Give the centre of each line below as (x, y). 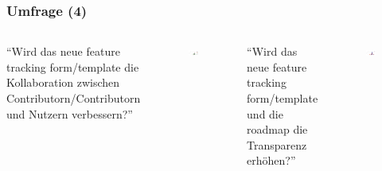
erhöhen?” (271, 160)
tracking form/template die (73, 66)
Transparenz (277, 144)
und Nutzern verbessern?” (70, 113)
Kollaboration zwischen (63, 82)
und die (265, 113)
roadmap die (277, 129)
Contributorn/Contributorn (74, 98)
